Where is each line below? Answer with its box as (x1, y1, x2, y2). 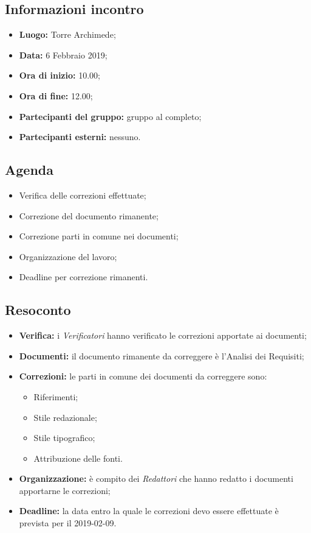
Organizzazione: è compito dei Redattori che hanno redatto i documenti (19, 472, 293, 485)
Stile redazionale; (33, 411, 97, 423)
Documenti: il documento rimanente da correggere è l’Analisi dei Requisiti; (19, 349, 304, 362)
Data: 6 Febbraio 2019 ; (19, 48, 108, 61)
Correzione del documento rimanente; (19, 209, 159, 222)
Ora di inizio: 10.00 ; (19, 69, 100, 82)
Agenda (5, 160, 53, 179)
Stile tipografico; (33, 431, 95, 444)
